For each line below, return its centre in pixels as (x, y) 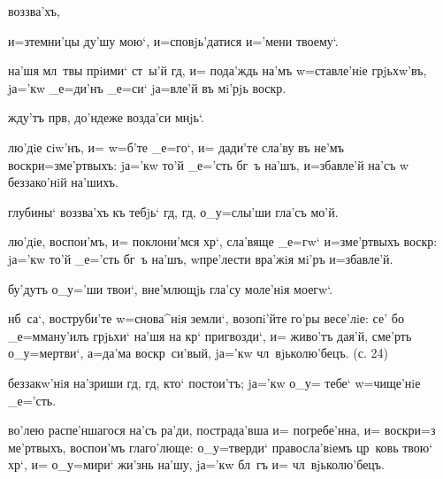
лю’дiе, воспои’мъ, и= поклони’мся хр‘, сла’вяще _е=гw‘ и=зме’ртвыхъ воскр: (223, 241)
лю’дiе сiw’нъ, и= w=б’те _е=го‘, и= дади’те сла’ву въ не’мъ (176, 147)
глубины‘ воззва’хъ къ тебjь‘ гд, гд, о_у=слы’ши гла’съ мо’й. (173, 211)
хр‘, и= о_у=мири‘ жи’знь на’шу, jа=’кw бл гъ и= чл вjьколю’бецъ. (196, 464)
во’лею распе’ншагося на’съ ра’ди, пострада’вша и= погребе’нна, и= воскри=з (222, 430)
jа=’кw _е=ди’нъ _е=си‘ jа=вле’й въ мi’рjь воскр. (147, 87)
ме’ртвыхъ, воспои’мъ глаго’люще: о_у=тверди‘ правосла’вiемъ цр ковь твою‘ (221, 447)
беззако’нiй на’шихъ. (63, 182)
